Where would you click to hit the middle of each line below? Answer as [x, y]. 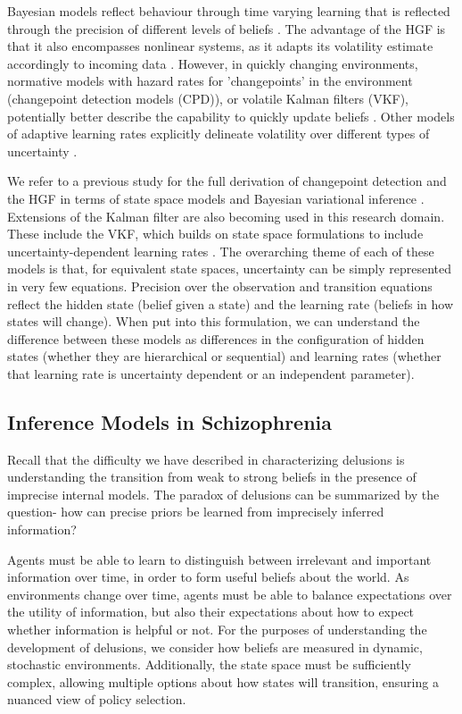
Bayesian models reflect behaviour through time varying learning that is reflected [229, 11]
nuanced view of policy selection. [97, 699]
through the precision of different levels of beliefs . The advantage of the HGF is [227, 28]
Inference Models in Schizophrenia [170, 421]
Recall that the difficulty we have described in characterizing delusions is [206, 459]
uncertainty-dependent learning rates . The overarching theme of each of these [221, 251]
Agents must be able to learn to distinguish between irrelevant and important [219, 559]
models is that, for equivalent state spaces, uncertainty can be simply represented [230, 269]
